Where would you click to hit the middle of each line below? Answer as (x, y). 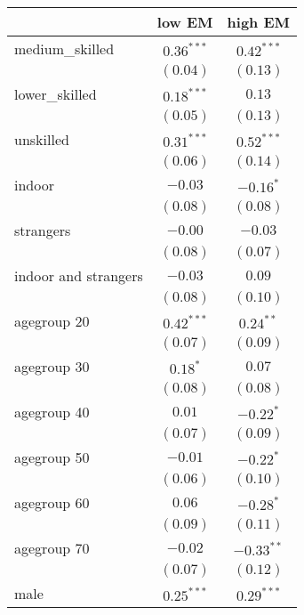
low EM (185, 22)
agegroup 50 (52, 457)
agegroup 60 (52, 502)
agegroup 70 (52, 548)
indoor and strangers (79, 275)
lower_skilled (56, 94)
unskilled (42, 139)
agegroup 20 (52, 321)
